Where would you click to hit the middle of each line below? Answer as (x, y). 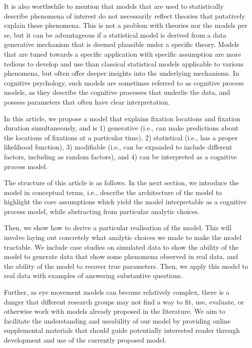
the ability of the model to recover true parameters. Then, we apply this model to (126, 266)
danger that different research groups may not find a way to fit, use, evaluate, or (124, 301)
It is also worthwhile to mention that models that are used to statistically (114, 6)
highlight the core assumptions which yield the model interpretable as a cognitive (125, 202)
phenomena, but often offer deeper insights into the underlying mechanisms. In (122, 73)
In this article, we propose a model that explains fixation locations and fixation (122, 118)
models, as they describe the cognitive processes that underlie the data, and (117, 92)
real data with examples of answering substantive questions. (93, 275)
